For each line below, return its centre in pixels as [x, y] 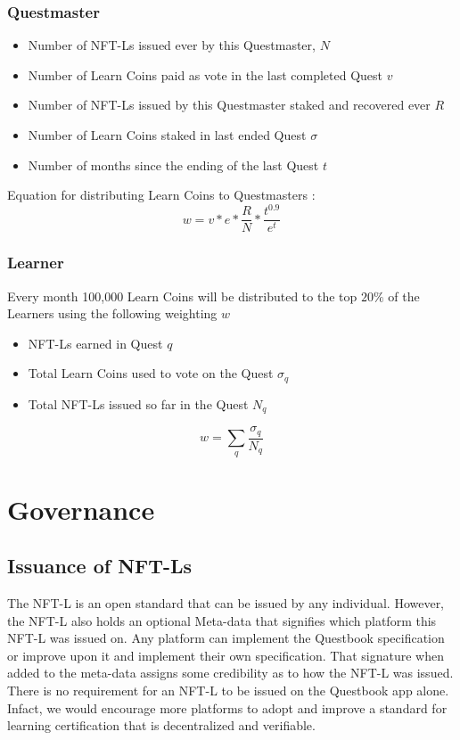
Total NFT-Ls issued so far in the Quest [138, 403]
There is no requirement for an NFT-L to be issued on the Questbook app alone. [228, 691]
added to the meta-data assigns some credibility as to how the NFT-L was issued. [230, 673]
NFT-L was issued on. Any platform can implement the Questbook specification [226, 638]
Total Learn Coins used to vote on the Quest [151, 373]
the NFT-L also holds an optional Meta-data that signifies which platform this [222, 620]
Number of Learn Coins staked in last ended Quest [167, 135]
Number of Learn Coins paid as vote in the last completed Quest [205, 74]
